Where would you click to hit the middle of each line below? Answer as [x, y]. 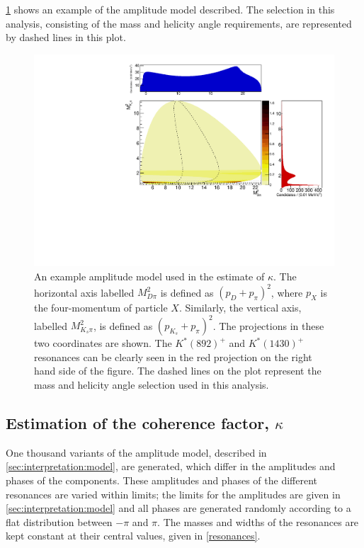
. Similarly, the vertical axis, [240, 308]
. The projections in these [268, 325]
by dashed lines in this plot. [66, 37]
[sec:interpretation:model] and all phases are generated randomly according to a [178, 508]
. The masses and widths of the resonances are [258, 521]
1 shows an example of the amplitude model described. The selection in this [170, 9]
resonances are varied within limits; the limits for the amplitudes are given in [173, 494]
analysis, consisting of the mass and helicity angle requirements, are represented [179, 23]
